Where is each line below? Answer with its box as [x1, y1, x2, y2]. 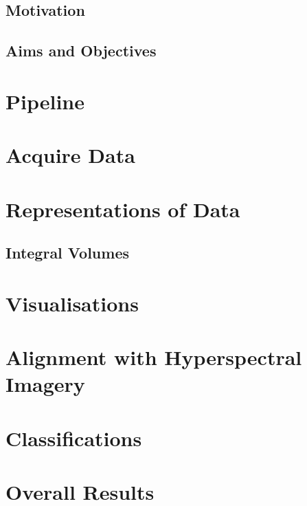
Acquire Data [5, 141, 135, 169]
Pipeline [5, 87, 84, 115]
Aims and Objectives [5, 40, 157, 61]
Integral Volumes [5, 242, 130, 263]
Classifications [5, 423, 142, 452]
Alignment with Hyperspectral [5, 343, 302, 371]
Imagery [5, 370, 85, 398]
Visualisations [5, 289, 139, 317]
